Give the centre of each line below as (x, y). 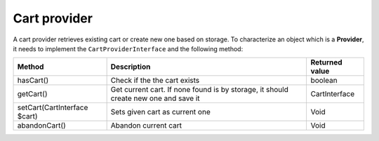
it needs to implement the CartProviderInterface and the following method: (128, 48)
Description (131, 67)
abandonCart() (41, 126)
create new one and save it (155, 98)
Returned (327, 62)
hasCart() (33, 81)
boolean (324, 81)
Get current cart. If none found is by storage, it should (200, 90)
